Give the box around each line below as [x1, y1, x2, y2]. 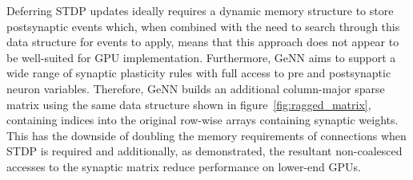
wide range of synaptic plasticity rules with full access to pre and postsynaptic [6, 65, 391, 81]
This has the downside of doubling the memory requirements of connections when [6, 127, 407, 143]
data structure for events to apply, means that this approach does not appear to [6, 33, 399, 50]
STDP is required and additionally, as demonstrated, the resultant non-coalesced [6, 143, 403, 159]
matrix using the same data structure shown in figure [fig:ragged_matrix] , [6, 96, 371, 112]
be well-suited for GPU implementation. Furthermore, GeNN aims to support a [6, 49, 396, 65]
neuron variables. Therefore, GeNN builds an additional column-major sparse [6, 80, 385, 96]
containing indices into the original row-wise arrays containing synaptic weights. [6, 112, 399, 128]
